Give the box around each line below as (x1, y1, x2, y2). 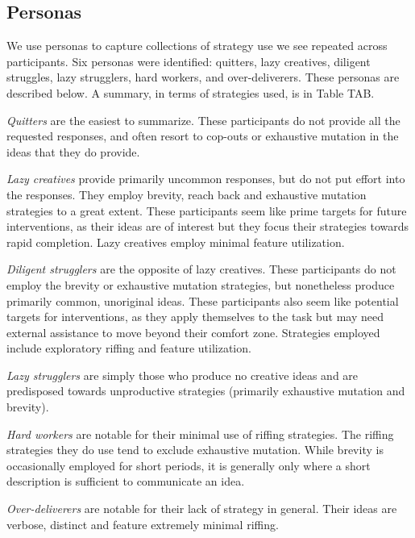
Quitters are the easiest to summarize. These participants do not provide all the (6, 111, 400, 128)
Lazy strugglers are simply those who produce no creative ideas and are (6, 366, 359, 383)
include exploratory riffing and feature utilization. (6, 340, 251, 357)
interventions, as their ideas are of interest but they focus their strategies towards (6, 218, 409, 235)
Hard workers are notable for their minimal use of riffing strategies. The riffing (6, 425, 394, 442)
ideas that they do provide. (6, 143, 140, 160)
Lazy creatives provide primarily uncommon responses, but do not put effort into (6, 170, 405, 187)
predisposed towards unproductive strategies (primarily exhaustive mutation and (6, 382, 405, 399)
